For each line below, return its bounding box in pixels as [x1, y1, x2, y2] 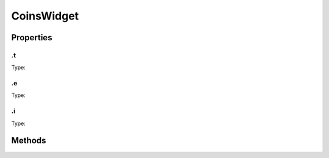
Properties [11, 32, 52, 43]
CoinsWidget [11, 9, 79, 23]
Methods [11, 135, 46, 146]
